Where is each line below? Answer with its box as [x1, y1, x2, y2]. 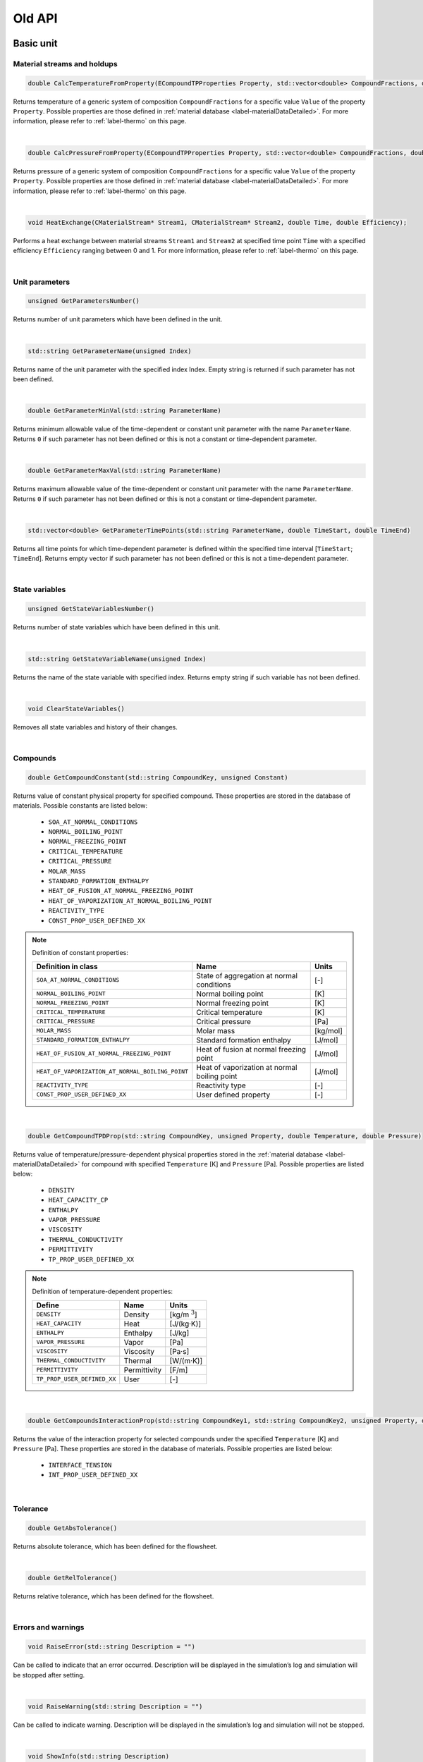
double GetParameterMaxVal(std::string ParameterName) [27, 467, 221, 475]
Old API [13, 11, 58, 26]
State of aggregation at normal [196, 971, 298, 980]
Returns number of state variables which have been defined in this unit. [13, 623, 221, 632]
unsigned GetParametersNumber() [27, 297, 140, 305]
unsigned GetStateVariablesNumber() [27, 605, 155, 613]
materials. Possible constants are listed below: [13, 801, 148, 810]
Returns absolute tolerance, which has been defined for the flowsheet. [13, 1542, 218, 1551]
